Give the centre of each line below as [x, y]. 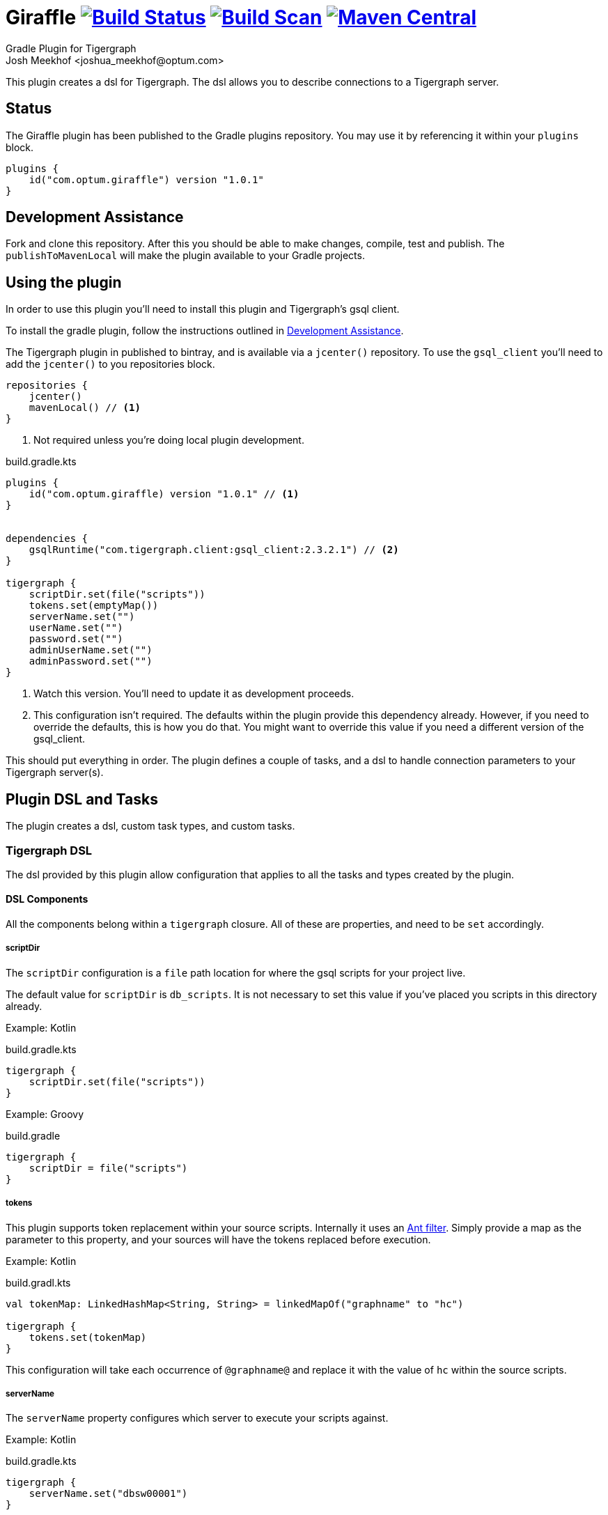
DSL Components [47, 899]
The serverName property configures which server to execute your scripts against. [197, 1418]
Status [29, 109]
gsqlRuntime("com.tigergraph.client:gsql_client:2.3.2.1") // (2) [214, 550]
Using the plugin [64, 282]
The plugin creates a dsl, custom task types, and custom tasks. [150, 826]
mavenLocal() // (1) [85, 408]
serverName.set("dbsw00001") [108, 1494]
